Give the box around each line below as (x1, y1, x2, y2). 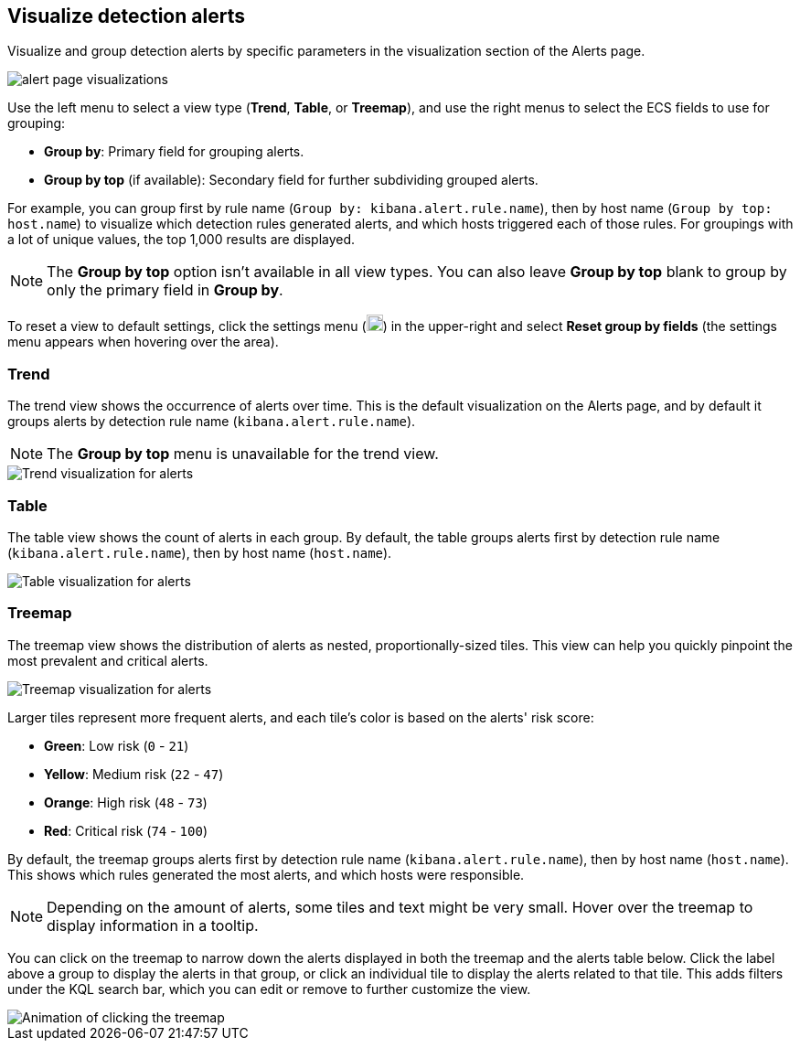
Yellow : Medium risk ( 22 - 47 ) (44, 765, 224, 782)
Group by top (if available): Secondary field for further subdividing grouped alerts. (44, 172, 539, 188)
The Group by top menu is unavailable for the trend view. (47, 444, 439, 464)
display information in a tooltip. (47, 915, 259, 935)
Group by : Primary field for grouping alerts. (44, 144, 304, 160)
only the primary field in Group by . (47, 281, 283, 300)
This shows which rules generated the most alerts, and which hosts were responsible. (7, 866, 525, 882)
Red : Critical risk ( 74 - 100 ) (44, 822, 208, 839)
